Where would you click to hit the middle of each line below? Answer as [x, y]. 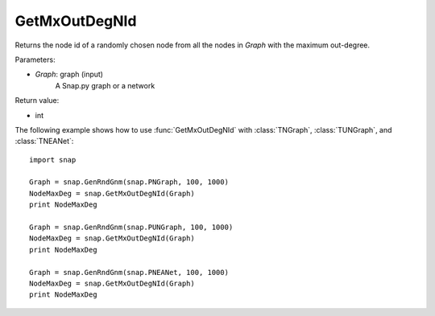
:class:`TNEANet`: [44, 142]
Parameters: [35, 60]
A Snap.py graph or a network [105, 85]
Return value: [37, 101]
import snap [53, 160]
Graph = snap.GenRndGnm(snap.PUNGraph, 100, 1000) [131, 228]
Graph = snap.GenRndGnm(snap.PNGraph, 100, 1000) [129, 182]
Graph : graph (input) [69, 74]
